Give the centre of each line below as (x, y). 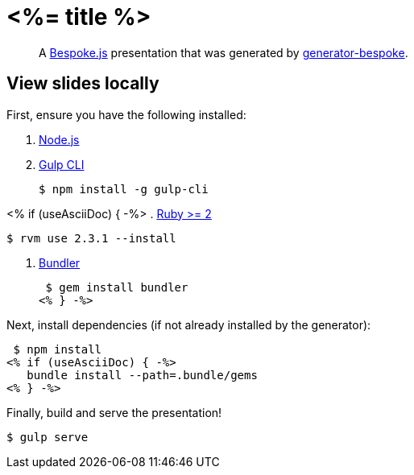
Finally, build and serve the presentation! (114, 412)
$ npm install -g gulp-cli (124, 189)
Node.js (59, 139)
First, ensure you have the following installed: (126, 114)
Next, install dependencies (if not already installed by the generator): (189, 324)
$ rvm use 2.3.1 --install (91, 238)
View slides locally (83, 84)
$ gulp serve (48, 437)
